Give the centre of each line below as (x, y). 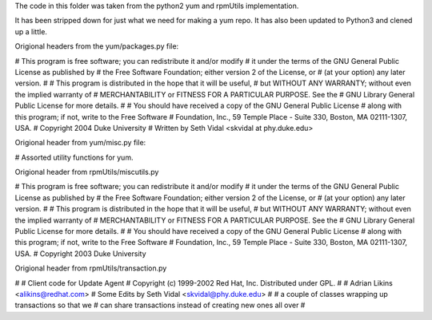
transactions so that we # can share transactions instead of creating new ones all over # (160, 305)
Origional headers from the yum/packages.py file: (97, 46)
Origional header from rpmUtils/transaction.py (91, 268)
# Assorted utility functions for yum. (74, 157)
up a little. (31, 31)
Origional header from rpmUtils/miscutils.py (87, 172)
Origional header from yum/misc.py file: (80, 143)
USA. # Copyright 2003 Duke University (81, 253)
